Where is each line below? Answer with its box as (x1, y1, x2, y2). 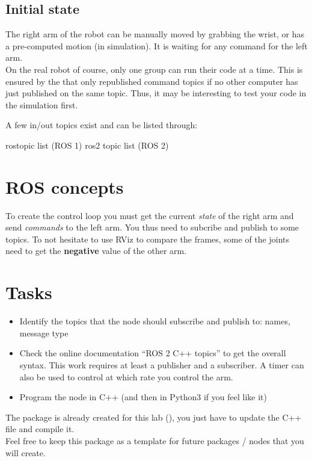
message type (19, 326, 69, 339)
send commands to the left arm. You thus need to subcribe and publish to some (5, 221, 299, 234)
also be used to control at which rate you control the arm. (19, 370, 233, 383)
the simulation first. (5, 98, 78, 111)
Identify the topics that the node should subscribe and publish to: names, (19, 315, 290, 327)
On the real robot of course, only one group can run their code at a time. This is (5, 63, 303, 75)
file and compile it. (5, 422, 75, 435)
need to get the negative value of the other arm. (5, 244, 187, 257)
